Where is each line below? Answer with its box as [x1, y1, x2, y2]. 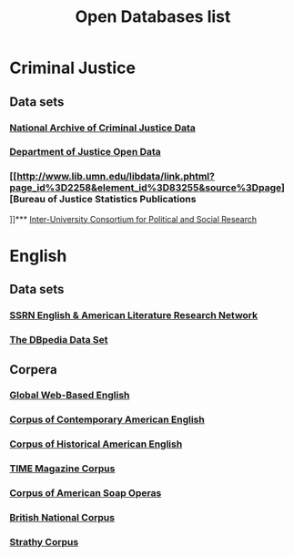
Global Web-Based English [9, 389, 130, 402]
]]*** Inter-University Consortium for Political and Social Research [9, 213, 258, 224]
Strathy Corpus [9, 535, 79, 548]
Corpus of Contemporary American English [9, 413, 205, 426]
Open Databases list [75, 6, 231, 27]
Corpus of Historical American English [9, 438, 183, 450]
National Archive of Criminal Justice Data [9, 121, 196, 134]
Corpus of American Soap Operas [9, 487, 162, 500]
